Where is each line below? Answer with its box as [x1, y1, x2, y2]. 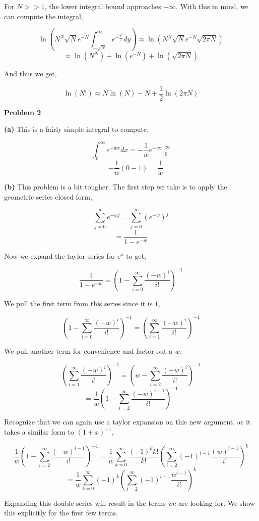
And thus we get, [4, 68, 57, 79]
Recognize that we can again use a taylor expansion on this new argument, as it [4, 416, 251, 427]
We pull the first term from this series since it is [4, 298, 153, 308]
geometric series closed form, [4, 191, 92, 202]
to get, [126, 250, 146, 261]
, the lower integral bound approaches [44, 1, 161, 11]
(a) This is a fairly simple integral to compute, [4, 124, 149, 134]
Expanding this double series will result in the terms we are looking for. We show [4, 497, 255, 508]
